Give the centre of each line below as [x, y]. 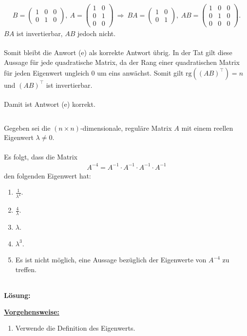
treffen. [26, 269]
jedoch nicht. [96, 33]
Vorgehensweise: [32, 311]
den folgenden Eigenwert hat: [47, 175]
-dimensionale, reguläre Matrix [126, 128]
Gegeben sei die [27, 128]
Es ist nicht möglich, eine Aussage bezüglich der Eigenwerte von [111, 260]
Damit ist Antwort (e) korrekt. [50, 104]
